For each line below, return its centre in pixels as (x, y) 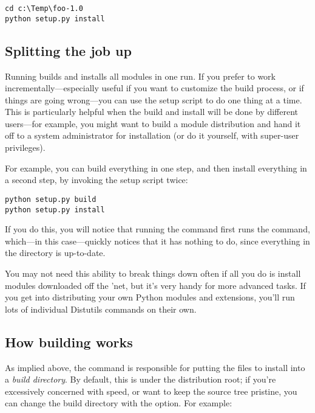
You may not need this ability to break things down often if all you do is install (153, 273)
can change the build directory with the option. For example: (119, 403)
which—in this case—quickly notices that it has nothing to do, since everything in (157, 241)
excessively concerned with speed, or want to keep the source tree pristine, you (151, 391)
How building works (69, 342)
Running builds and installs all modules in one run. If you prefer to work (140, 76)
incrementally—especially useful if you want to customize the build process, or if (154, 88)
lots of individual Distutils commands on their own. (101, 309)
